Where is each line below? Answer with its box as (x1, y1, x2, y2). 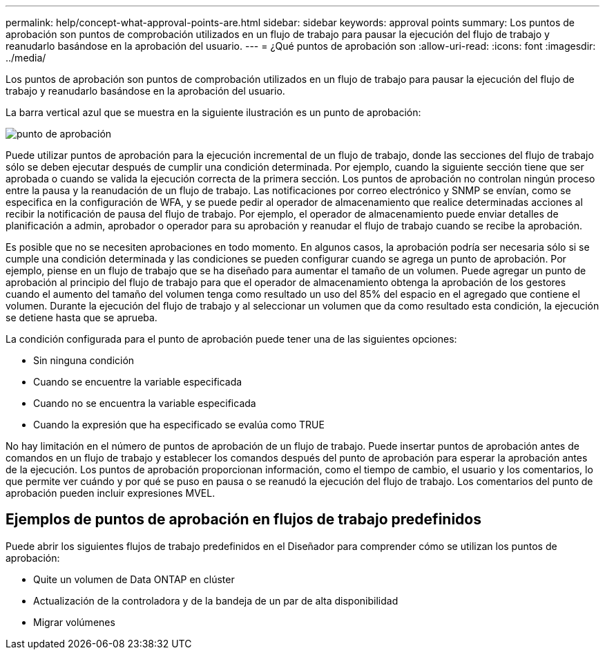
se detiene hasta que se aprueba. (6, 312, 157, 323)
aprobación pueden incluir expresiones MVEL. (6, 487, 215, 499)
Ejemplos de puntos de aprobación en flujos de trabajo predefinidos (6, 511, 481, 529)
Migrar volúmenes (33, 616, 115, 628)
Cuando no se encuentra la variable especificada (33, 397, 256, 409)
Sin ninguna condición (33, 354, 135, 366)
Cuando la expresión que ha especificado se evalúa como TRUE (33, 419, 325, 430)
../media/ (6, 52, 46, 64)
